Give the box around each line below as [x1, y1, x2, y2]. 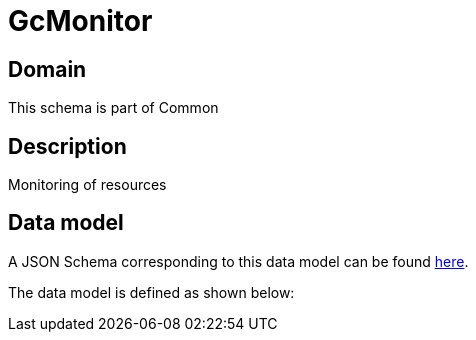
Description [8, 133, 127, 159]
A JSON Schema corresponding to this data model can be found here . [8, 252, 469, 270]
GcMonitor [8, 4, 153, 38]
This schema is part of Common [8, 99, 219, 117]
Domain [8, 56, 87, 82]
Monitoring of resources [8, 176, 167, 194]
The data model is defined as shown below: [8, 283, 295, 301]
